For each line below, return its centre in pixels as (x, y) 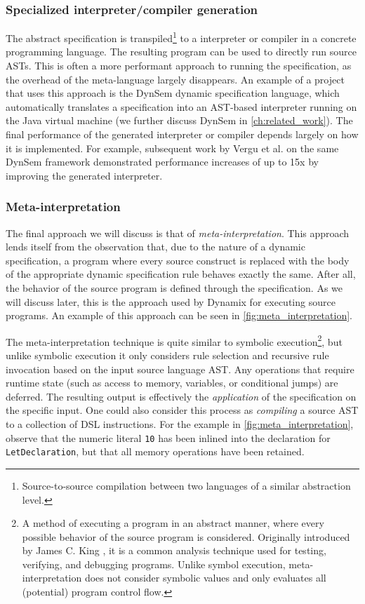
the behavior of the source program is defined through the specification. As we (174, 288)
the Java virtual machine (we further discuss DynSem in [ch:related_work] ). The (179, 120)
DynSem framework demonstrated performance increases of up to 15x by (162, 162)
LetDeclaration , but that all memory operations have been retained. (155, 451)
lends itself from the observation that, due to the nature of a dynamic (155, 247)
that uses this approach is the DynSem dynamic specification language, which (173, 93)
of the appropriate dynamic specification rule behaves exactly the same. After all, (181, 274)
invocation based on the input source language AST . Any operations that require (180, 369)
